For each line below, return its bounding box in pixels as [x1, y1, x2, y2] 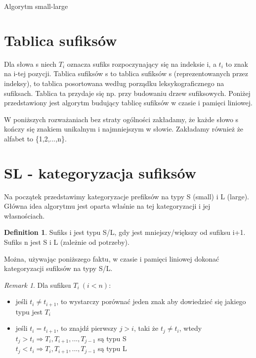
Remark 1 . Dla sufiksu [4, 279, 71, 290]
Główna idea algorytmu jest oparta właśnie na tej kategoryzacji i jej [4, 201, 211, 211]
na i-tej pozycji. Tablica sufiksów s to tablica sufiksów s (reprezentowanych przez [4, 68, 249, 79]
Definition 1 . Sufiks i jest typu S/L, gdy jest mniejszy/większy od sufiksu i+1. [4, 227, 246, 237]
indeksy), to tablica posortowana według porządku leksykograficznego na [4, 78, 224, 88]
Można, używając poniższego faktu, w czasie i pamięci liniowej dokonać [4, 253, 219, 264]
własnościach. [4, 210, 45, 221]
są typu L [98, 343, 127, 354]
